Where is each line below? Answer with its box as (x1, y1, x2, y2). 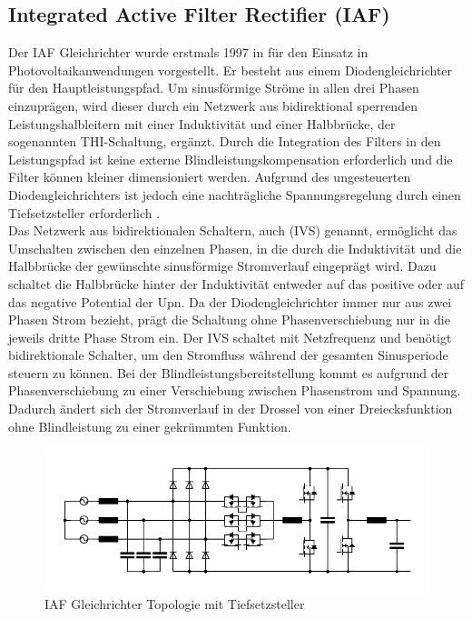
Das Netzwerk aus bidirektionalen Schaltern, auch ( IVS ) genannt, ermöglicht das (8, 221, 457, 240)
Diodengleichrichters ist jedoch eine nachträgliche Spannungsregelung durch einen (8, 185, 461, 204)
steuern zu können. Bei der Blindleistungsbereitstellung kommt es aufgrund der (8, 363, 449, 382)
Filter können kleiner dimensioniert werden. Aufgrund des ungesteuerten (8, 167, 411, 186)
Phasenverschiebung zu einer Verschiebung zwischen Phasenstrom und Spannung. (8, 381, 461, 400)
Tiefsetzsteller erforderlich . (8, 203, 161, 222)
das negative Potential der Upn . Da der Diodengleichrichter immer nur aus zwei (8, 292, 452, 311)
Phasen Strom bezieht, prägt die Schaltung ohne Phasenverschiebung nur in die (8, 310, 450, 329)
